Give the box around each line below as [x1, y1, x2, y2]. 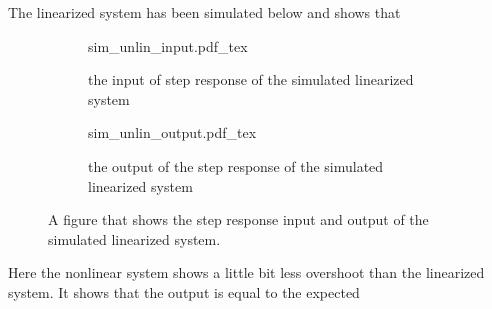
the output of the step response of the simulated [88, 155, 384, 176]
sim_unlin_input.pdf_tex [88, 35, 248, 56]
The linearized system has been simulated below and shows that [8, 2, 401, 22]
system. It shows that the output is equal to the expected [8, 281, 360, 302]
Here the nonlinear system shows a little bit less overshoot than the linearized [8, 262, 485, 283]
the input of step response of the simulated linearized [88, 69, 414, 90]
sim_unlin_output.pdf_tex [88, 122, 257, 143]
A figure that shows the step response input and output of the [48, 209, 429, 230]
